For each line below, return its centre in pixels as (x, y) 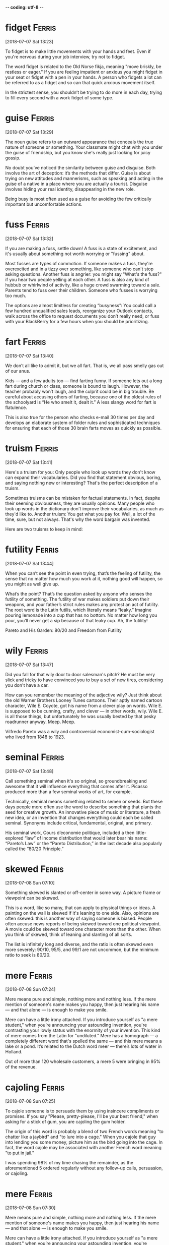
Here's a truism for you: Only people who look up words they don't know (80, 472)
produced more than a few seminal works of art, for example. (69, 792)
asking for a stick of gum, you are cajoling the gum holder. (65, 1122)
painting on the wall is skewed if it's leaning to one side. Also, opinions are (82, 913)
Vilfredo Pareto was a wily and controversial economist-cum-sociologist (80, 731)
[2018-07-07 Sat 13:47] (29, 665)
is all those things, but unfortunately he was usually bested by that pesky (81, 716)
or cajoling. (17, 1173)
